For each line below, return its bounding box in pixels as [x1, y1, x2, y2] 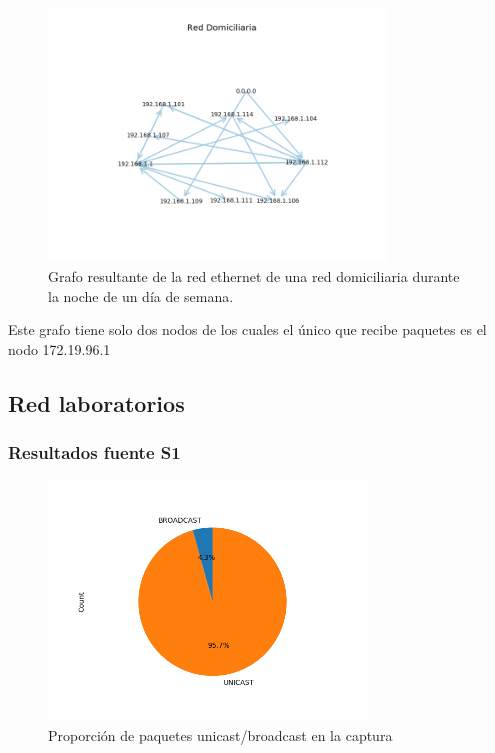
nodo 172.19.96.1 [8, 338, 111, 359]
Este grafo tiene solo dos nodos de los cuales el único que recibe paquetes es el [8, 319, 487, 340]
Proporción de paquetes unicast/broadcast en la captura [48, 724, 393, 745]
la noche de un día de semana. [48, 285, 234, 306]
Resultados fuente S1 [8, 440, 181, 465]
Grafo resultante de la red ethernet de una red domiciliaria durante [48, 265, 460, 286]
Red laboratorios [8, 387, 185, 418]
